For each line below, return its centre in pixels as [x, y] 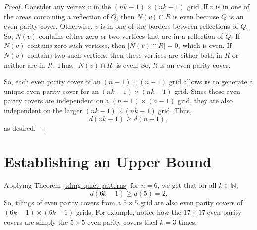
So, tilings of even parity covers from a [63, 202]
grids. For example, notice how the [129, 212]
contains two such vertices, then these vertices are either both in [125, 55]
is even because [196, 16]
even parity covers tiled [123, 222]
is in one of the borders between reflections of [169, 26]
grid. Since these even [207, 91]
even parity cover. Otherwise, [48, 26]
